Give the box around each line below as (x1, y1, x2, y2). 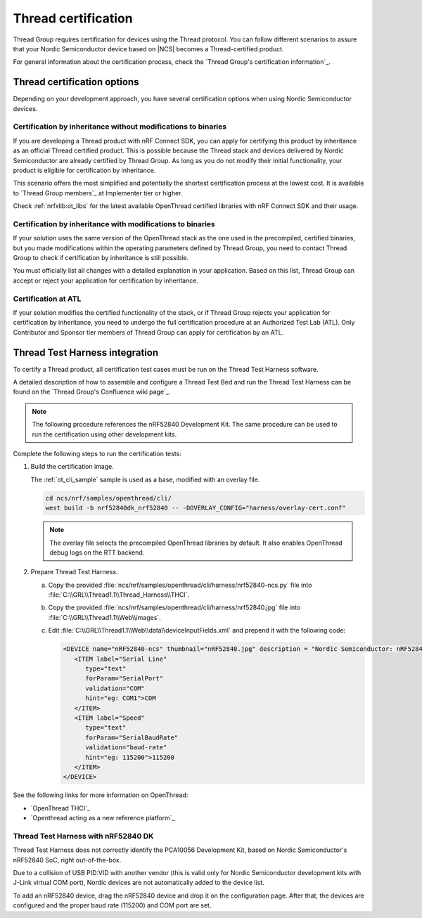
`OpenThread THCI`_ (30, 803, 91, 812)
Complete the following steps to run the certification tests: (13, 449, 182, 458)
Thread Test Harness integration (13, 347, 159, 358)
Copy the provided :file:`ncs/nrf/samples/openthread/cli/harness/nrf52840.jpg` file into (48, 603, 301, 612)
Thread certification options (13, 76, 139, 88)
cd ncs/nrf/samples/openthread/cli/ (45, 494, 172, 502)
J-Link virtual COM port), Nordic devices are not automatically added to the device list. (13, 879, 265, 887)
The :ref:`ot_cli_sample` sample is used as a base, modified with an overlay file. (30, 475, 260, 484)
